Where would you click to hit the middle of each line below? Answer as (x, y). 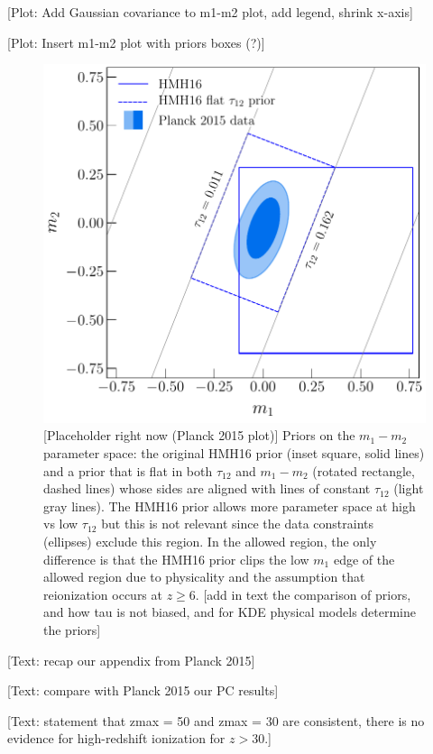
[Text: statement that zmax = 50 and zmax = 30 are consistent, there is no (216, 720)
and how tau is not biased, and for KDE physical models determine (230, 612)
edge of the (364, 559)
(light (409, 488)
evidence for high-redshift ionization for (116, 738)
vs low (61, 524)
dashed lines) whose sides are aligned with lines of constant (207, 488)
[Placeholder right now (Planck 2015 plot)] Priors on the (199, 435)
